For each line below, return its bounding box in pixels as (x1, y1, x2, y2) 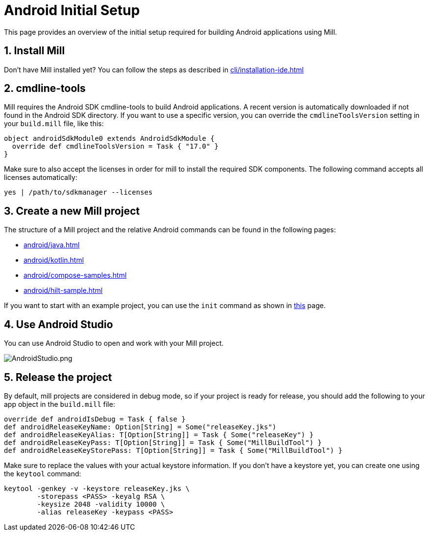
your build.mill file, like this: (4, 119, 104, 128)
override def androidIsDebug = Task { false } (4, 415, 186, 423)
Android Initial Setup (4, 2, 140, 19)
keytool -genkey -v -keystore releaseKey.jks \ (4, 484, 190, 492)
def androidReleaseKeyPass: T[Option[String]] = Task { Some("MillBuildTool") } (4, 438, 322, 446)
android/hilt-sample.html (24, 286, 103, 295)
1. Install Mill (4, 45, 65, 57)
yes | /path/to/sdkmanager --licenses (4, 188, 153, 197)
